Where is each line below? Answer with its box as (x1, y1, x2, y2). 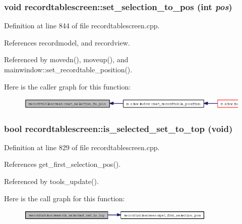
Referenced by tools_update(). (4, 176, 99, 187)
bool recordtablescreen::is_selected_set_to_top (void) (4, 122, 233, 135)
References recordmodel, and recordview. (4, 37, 130, 48)
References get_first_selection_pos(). (4, 159, 121, 169)
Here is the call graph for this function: (4, 193, 125, 203)
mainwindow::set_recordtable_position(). (4, 64, 133, 74)
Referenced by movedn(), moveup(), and (4, 54, 129, 65)
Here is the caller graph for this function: (4, 81, 131, 92)
